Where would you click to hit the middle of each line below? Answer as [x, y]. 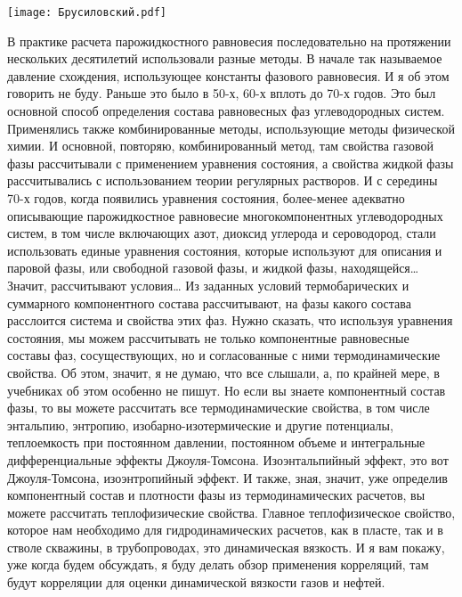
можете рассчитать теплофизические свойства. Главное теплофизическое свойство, [231, 512]
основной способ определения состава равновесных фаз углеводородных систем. [226, 111]
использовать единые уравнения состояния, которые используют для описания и [225, 250]
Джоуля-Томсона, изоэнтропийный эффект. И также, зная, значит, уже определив [227, 477]
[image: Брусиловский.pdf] [87, 12]
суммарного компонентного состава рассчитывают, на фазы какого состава [209, 303]
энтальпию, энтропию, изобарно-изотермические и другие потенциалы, [200, 425]
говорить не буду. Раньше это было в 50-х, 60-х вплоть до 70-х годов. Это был [222, 93]
